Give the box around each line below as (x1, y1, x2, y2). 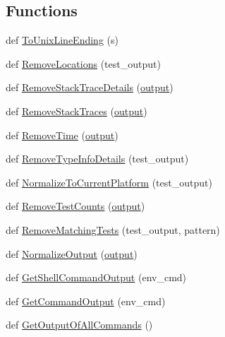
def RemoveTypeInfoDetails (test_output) (6, 151, 189, 166)
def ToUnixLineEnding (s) (6, 32, 118, 47)
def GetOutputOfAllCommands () (6, 317, 153, 332)
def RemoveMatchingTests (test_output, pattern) (6, 222, 220, 237)
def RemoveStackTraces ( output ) (6, 103, 147, 118)
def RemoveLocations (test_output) (6, 56, 161, 71)
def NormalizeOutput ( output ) (6, 246, 138, 261)
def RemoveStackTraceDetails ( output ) (6, 80, 174, 95)
